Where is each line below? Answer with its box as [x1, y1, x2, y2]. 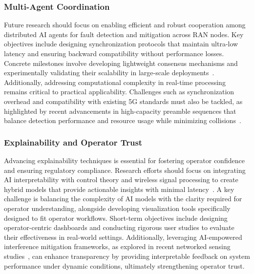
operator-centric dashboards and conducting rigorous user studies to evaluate [4, 222, 234, 232]
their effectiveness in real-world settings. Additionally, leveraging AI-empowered [4, 232, 242, 242]
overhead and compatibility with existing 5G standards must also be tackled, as [4, 96, 243, 106]
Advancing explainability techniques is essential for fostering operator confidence [4, 155, 245, 165]
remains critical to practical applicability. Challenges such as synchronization [4, 86, 234, 97]
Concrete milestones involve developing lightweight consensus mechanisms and [4, 58, 238, 68]
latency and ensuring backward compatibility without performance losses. [4, 48, 224, 58]
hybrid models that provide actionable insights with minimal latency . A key [4, 184, 234, 194]
